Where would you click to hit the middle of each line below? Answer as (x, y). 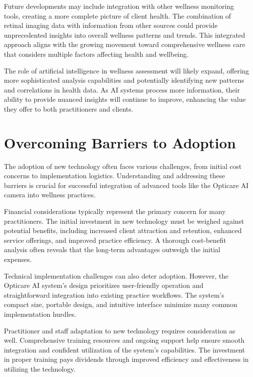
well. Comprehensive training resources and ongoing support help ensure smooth (124, 340)
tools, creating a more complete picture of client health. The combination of (117, 15)
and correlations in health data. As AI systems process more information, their (122, 89)
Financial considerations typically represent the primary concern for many (115, 211)
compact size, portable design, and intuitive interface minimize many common (121, 304)
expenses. (18, 259)
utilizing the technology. (40, 368)
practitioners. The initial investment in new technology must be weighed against (124, 221)
